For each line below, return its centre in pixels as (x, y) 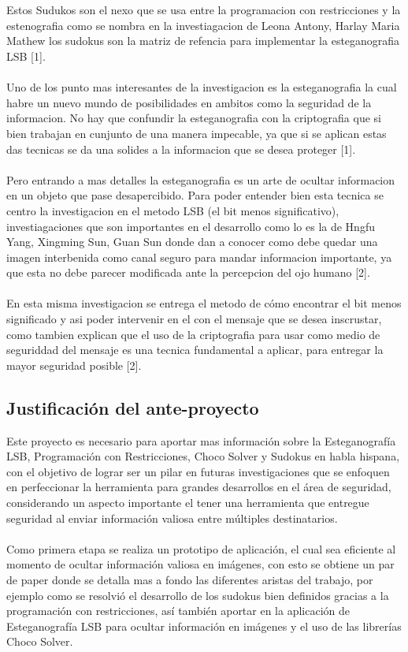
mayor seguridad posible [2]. (74, 365)
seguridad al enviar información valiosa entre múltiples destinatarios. (172, 518)
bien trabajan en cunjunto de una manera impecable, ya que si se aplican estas (197, 133)
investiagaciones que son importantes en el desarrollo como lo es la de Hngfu (191, 226)
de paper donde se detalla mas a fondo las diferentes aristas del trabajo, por (190, 579)
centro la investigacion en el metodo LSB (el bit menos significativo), (173, 210)
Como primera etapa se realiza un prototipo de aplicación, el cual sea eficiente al (201, 548)
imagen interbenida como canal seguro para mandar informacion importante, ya (199, 257)
